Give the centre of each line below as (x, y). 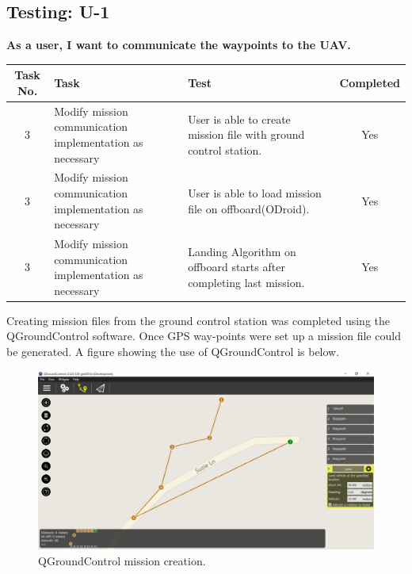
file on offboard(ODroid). (249, 208)
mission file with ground (246, 134)
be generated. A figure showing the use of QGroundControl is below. (173, 352)
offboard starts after (237, 267)
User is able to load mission (255, 192)
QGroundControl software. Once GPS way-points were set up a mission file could (204, 336)
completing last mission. (246, 282)
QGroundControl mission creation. (122, 560)
